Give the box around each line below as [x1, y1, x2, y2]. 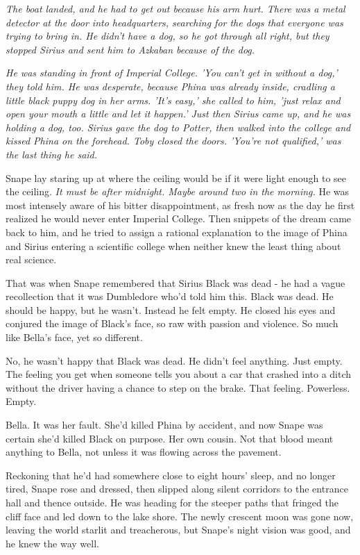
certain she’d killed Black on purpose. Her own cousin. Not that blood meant [6, 431, 334, 445]
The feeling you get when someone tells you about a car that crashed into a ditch [6, 367, 352, 381]
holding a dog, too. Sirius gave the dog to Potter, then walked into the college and [6, 119, 351, 134]
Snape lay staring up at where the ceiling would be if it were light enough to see [6, 170, 347, 185]
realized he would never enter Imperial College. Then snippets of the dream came [6, 211, 352, 226]
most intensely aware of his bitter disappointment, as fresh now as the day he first [6, 197, 355, 212]
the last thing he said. [6, 147, 98, 161]
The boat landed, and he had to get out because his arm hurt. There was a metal [6, 1, 345, 15]
